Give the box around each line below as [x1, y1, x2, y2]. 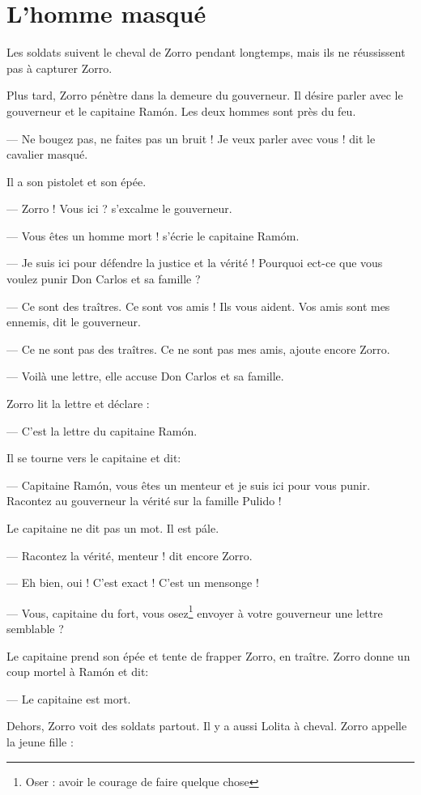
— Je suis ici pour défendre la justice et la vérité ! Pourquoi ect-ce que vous [6, 254, 383, 271]
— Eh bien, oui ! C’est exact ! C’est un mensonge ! [6, 574, 259, 591]
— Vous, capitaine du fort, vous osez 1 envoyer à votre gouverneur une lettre [6, 602, 383, 621]
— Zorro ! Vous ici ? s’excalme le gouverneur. [6, 200, 232, 217]
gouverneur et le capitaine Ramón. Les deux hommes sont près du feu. [6, 102, 356, 119]
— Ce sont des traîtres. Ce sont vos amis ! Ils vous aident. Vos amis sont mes [6, 297, 390, 314]
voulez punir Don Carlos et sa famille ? [6, 270, 201, 287]
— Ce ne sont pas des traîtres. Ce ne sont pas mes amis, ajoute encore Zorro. [6, 340, 390, 357]
